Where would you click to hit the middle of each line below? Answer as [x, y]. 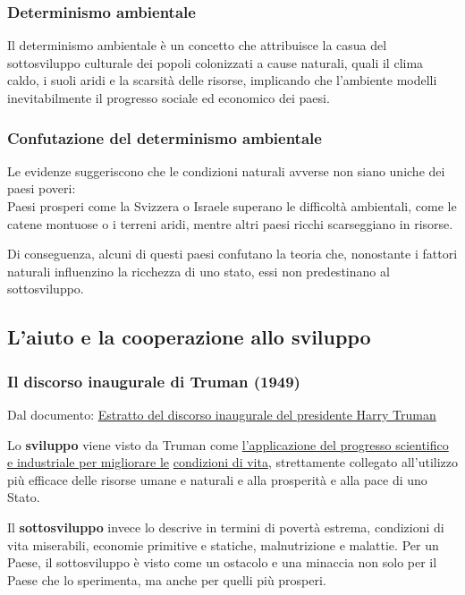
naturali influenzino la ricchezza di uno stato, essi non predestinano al [199, 271]
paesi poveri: [42, 188]
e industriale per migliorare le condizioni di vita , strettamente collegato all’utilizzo [232, 462]
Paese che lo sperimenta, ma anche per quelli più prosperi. [167, 579]
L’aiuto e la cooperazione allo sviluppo [189, 337]
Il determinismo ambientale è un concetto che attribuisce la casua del [197, 45]
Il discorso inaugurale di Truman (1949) [154, 381]
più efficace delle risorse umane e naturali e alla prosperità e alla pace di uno [217, 479]
